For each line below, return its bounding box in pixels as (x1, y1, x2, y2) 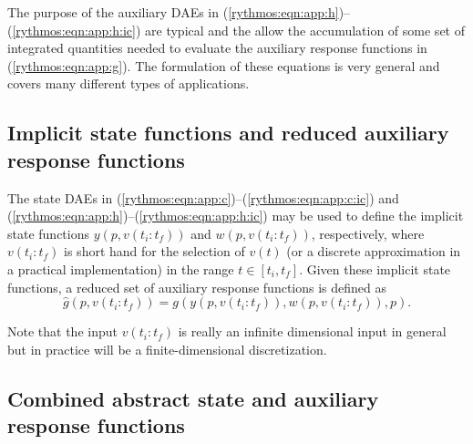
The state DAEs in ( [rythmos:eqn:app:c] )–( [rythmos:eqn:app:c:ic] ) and (7, 188, 399, 207)
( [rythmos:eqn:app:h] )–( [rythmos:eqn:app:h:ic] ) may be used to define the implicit (7, 206, 464, 225)
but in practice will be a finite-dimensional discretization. (7, 339, 327, 358)
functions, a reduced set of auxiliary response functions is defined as (7, 277, 387, 296)
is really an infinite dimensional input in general (178, 322, 447, 341)
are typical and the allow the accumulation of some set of (145, 20, 465, 39)
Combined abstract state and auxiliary (7, 384, 379, 412)
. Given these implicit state (299, 259, 451, 278)
